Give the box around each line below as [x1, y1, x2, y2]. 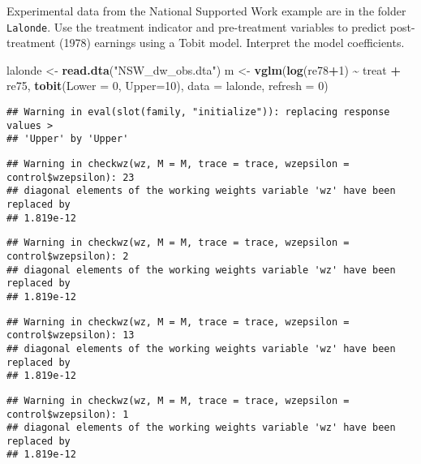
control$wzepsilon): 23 [6, 171, 135, 183]
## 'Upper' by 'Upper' [6, 133, 129, 145]
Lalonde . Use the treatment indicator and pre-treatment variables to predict [6, 18, 387, 35]
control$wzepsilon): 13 [6, 329, 135, 342]
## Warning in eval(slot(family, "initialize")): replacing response [6, 106, 390, 118]
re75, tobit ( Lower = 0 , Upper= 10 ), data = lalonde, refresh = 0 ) [6, 77, 329, 94]
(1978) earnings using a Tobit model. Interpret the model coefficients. [58, 34, 405, 51]
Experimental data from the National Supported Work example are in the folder [6, 2, 406, 19]
